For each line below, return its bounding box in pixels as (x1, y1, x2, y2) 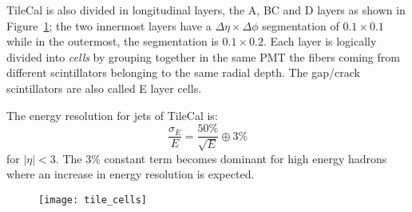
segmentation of (262, 17, 339, 34)
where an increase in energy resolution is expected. (6, 166, 255, 182)
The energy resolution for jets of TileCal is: (6, 106, 218, 123)
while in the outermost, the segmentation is (6, 33, 219, 50)
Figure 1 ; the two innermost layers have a (6, 17, 212, 34)
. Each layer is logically (263, 33, 377, 50)
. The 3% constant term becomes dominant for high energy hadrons (55, 150, 387, 166)
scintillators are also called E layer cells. (6, 79, 202, 96)
